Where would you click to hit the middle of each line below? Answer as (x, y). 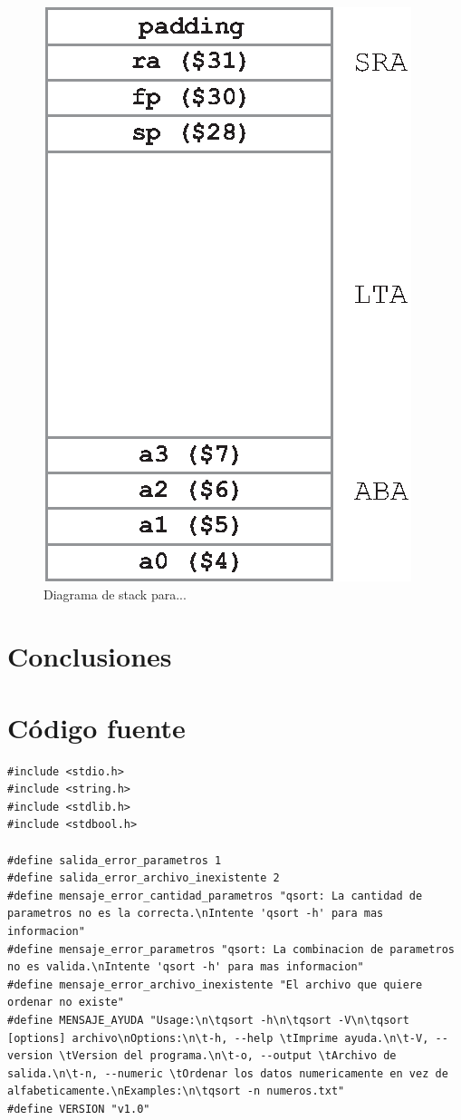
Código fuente (96, 727)
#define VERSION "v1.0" (79, 1109)
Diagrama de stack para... (115, 594)
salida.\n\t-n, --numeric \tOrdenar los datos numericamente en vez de (228, 1073)
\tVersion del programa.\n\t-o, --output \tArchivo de (228, 1056)
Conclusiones (90, 656)
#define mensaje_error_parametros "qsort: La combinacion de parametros (231, 949)
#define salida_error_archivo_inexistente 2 (144, 878)
